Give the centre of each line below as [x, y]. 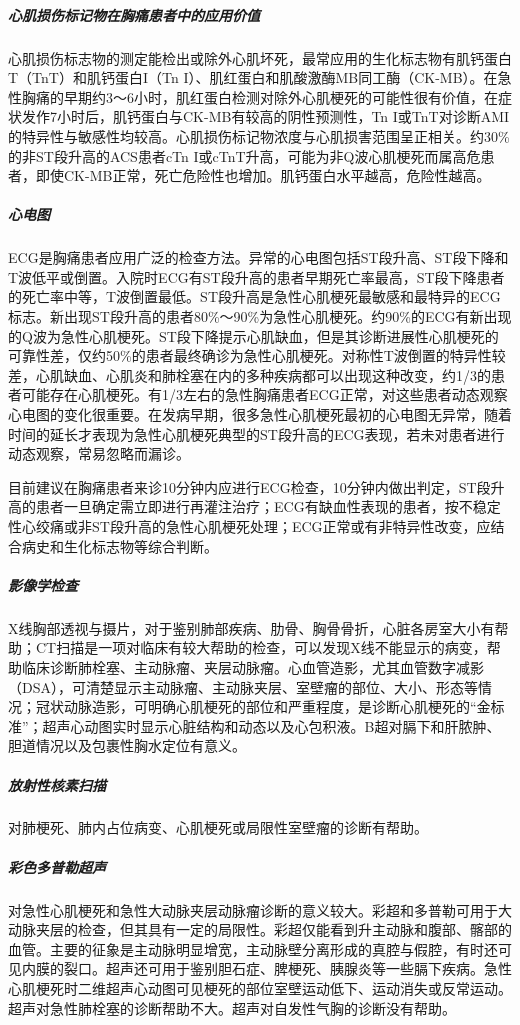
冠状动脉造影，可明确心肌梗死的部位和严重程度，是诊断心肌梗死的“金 [263, 706]
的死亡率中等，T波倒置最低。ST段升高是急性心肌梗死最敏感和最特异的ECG [254, 296]
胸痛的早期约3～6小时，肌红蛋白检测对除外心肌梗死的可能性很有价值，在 [259, 96]
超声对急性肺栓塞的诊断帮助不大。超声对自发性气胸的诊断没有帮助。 [232, 1007]
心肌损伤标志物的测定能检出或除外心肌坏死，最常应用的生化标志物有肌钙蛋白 [260, 57]
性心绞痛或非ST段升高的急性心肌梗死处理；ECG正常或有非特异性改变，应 [249, 526]
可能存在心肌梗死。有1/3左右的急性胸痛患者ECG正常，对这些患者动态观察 [264, 394]
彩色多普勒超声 [57, 866]
